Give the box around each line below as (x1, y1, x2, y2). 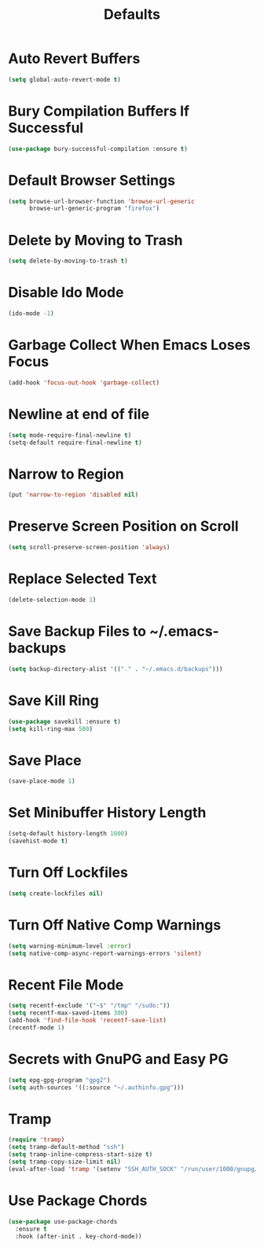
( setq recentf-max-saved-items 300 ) (8, 1009, 128, 1017)
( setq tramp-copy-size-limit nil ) (8, 1158, 122, 1166)
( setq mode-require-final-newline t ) (8, 431, 132, 439)
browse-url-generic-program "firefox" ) (28, 204, 159, 213)
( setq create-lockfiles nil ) (8, 890, 104, 897)
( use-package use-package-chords (8, 1217, 118, 1225)
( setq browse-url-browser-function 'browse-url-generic (8, 197, 195, 205)
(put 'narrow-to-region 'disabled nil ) (8, 491, 139, 499)
